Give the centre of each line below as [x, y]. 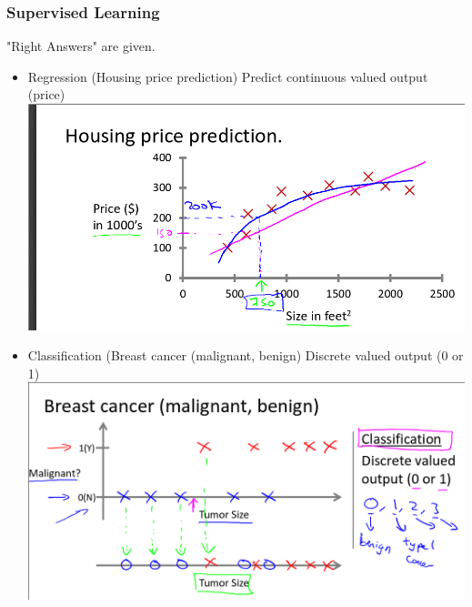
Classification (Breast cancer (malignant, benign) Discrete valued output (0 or [246, 355]
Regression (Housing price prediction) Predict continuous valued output [228, 76]
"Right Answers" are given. [81, 46]
